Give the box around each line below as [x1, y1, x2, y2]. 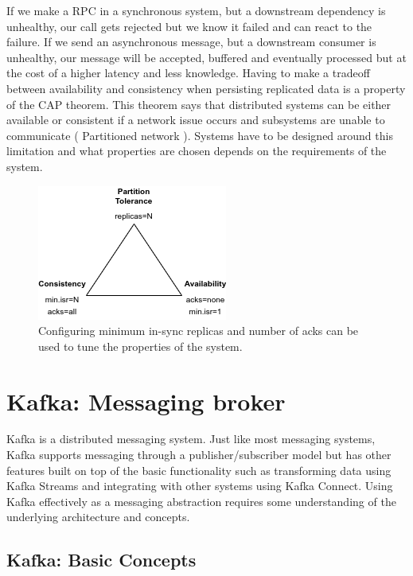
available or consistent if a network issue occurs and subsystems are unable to [6, 111, 385, 128]
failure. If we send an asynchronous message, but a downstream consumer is [6, 33, 376, 50]
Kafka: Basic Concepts [6, 547, 197, 572]
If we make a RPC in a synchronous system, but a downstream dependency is [6, 2, 386, 18]
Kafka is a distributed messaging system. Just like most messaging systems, [6, 430, 376, 447]
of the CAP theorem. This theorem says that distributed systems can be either [6, 95, 392, 112]
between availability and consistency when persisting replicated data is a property [6, 80, 406, 96]
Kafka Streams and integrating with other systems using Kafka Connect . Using [6, 477, 393, 494]
